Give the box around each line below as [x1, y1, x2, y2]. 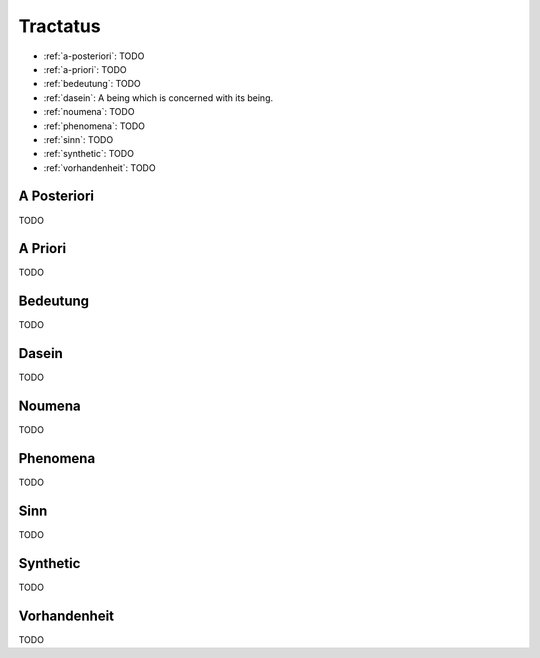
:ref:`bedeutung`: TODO [43, 78, 142, 90]
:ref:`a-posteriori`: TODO [43, 50, 145, 62]
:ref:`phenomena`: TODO [43, 120, 145, 132]
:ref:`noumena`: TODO [43, 106, 135, 118]
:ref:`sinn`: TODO [43, 133, 114, 145]
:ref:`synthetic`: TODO [43, 148, 135, 160]
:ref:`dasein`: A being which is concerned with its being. [43, 91, 274, 104]
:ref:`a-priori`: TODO [43, 63, 127, 75]
